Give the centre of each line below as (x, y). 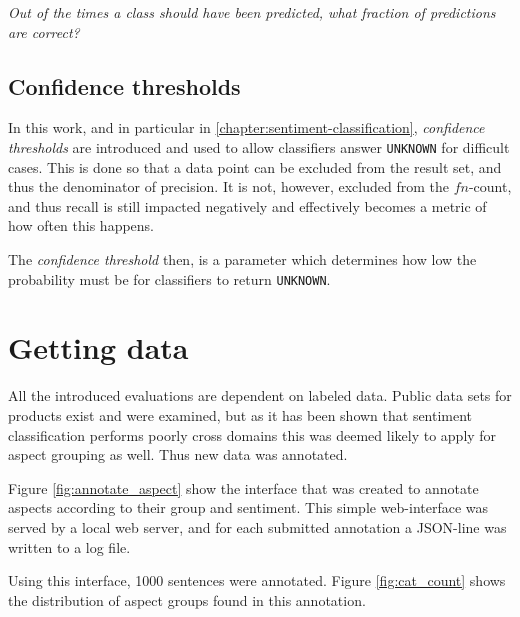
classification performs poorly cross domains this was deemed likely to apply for (252, 434)
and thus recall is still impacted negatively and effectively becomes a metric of (247, 205)
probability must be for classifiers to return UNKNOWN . (169, 278)
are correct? (44, 31)
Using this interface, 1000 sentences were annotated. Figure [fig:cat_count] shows (257, 580)
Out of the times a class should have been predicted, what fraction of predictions (252, 12)
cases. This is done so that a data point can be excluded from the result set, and (255, 166)
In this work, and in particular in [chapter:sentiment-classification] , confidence (246, 127)
